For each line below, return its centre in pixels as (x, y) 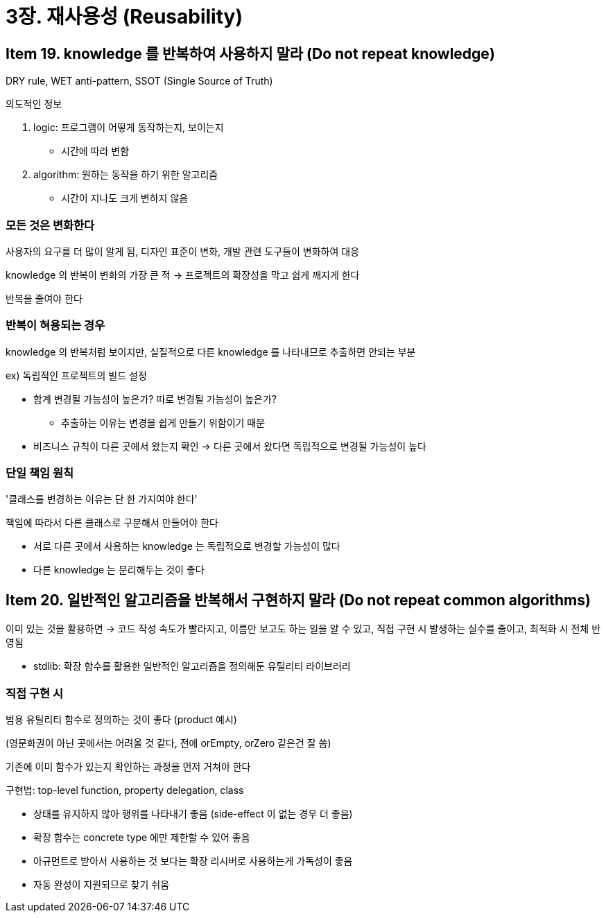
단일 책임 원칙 (40, 473)
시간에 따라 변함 (95, 151)
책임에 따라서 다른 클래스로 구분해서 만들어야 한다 (112, 523)
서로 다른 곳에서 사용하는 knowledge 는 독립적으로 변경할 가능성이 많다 (187, 546)
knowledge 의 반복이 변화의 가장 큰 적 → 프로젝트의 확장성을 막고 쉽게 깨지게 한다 (183, 275)
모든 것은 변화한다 (50, 225)
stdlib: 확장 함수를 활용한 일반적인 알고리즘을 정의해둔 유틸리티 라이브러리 (192, 666)
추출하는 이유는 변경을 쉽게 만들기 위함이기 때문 (163, 422)
